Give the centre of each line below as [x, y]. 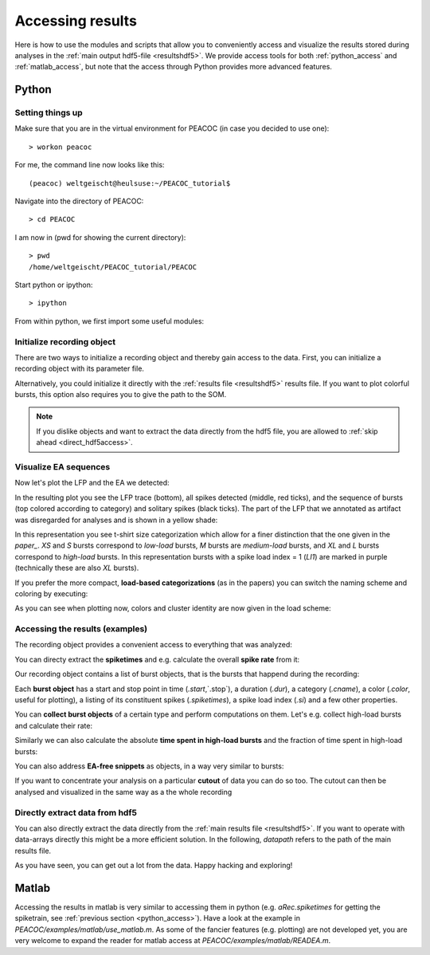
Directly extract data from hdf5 [76, 812]
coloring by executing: [51, 593]
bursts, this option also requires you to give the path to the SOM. [121, 395]
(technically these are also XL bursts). [77, 568]
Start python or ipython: [54, 285]
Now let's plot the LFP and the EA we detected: [92, 483]
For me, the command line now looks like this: [90, 165]
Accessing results [76, 21]
